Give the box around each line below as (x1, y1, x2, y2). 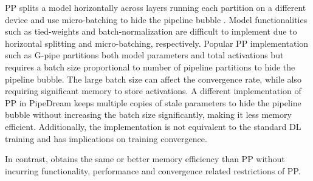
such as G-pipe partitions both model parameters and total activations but (5, 49, 284, 61)
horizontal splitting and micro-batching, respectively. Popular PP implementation (5, 36, 309, 49)
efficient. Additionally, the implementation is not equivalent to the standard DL (5, 120, 301, 132)
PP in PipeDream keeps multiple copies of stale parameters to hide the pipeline (5, 96, 301, 109)
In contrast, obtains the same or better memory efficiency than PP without (5, 152, 285, 165)
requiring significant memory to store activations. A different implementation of (5, 84, 301, 97)
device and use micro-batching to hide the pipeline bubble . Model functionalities (5, 13, 308, 26)
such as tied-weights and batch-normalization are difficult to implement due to (5, 25, 297, 38)
